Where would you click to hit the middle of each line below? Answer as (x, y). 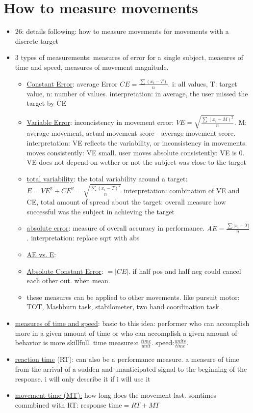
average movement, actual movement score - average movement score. (131, 133)
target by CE (46, 103)
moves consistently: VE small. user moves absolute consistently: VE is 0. (136, 152)
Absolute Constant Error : (65, 271)
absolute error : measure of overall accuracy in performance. (116, 228)
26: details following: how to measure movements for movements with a (122, 31)
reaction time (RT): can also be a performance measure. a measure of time (127, 359)
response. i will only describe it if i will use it (83, 378)
